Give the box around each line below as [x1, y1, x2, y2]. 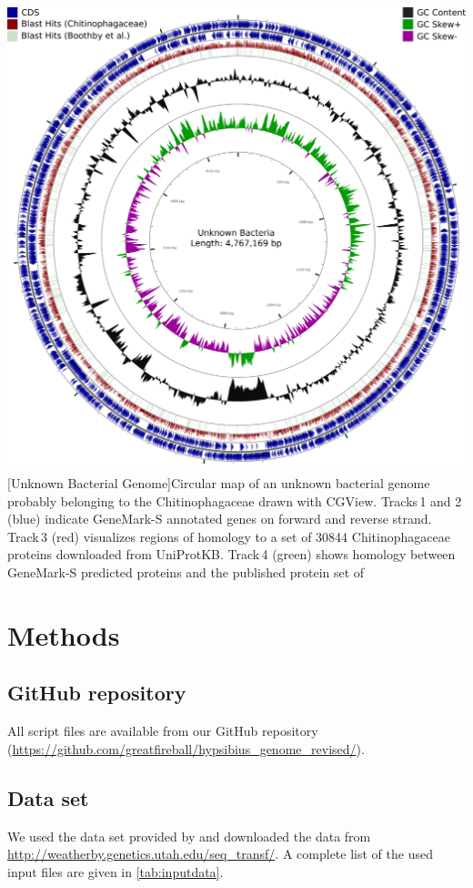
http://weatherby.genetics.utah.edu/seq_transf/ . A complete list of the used [7, 844, 433, 863]
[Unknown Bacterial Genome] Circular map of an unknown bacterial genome [7, 474, 430, 493]
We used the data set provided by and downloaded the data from [7, 826, 371, 845]
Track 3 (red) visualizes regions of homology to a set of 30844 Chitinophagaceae [7, 526, 450, 546]
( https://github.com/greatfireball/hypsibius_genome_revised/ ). [7, 739, 365, 758]
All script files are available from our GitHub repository [7, 721, 318, 740]
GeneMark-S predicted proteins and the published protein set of [7, 563, 365, 582]
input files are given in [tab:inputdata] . [7, 862, 224, 881]
